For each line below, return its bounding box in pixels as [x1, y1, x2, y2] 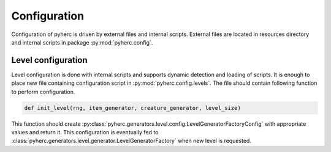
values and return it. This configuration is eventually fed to [11, 128, 159, 136]
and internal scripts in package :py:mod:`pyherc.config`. [11, 38, 153, 46]
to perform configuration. [11, 88, 75, 95]
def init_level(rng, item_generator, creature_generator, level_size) [24, 104, 242, 111]
